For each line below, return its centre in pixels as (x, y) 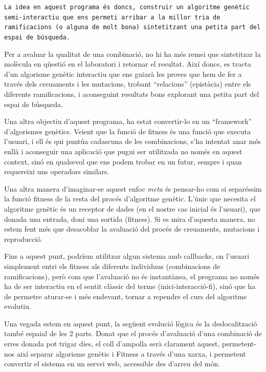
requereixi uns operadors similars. (57, 171)
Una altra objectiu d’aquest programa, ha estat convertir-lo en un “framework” (128, 121)
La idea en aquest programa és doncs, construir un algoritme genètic (127, 7)
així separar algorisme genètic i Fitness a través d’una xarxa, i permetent (131, 353)
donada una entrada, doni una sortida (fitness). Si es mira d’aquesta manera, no (130, 219)
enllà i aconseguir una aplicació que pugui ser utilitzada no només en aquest (123, 151)
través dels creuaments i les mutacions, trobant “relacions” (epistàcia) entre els (128, 84)
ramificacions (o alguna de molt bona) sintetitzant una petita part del (132, 27)
